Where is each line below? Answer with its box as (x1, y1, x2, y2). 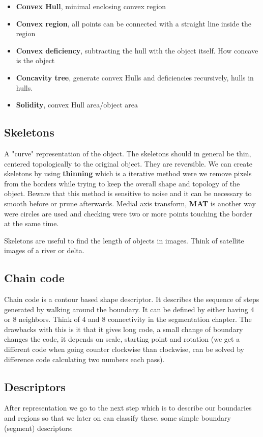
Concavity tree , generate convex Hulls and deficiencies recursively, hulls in (16, 72, 254, 83)
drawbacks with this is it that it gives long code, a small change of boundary (4, 323, 243, 334)
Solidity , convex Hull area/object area (16, 99, 138, 110)
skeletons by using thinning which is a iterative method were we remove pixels (4, 168, 252, 179)
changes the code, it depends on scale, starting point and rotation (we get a (4, 334, 240, 344)
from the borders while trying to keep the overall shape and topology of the (4, 178, 240, 188)
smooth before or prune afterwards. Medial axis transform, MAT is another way (4, 198, 256, 208)
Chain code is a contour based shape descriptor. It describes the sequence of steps (4, 294, 259, 305)
